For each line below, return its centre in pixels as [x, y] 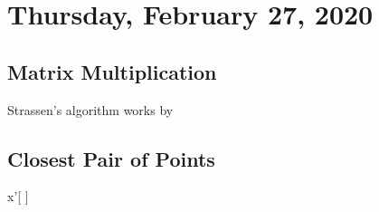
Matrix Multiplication [112, 71]
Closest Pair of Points [111, 158]
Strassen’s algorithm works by [90, 109]
